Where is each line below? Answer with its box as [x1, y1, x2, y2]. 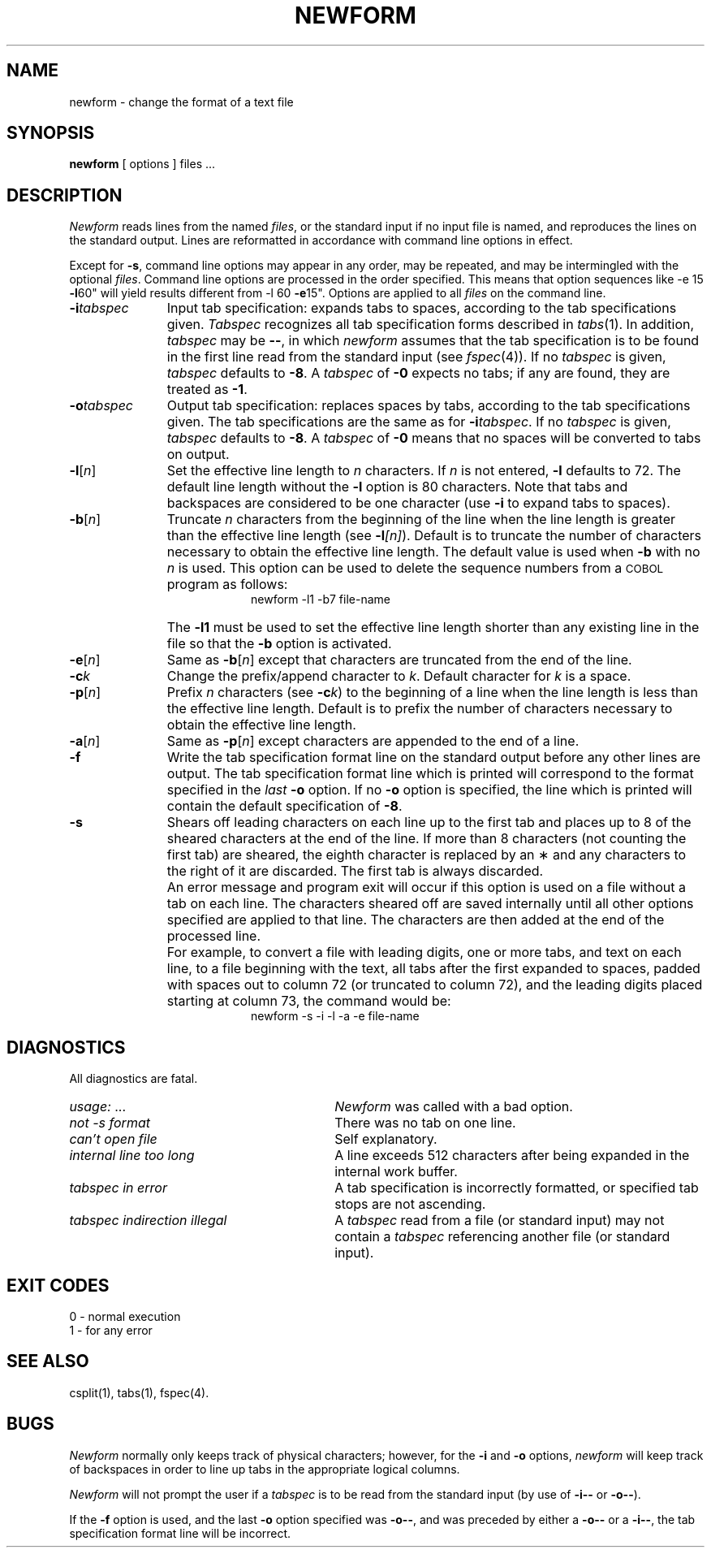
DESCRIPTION [6, 184, 123, 206]
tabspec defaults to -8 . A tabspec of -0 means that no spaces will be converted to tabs [166, 430, 701, 447]
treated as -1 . [166, 381, 248, 398]
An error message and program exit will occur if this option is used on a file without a [166, 879, 686, 896]
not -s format [69, 1115, 150, 1132]
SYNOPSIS [6, 123, 95, 144]
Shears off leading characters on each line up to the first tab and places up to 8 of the [166, 814, 692, 831]
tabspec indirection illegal [69, 1212, 227, 1229]
